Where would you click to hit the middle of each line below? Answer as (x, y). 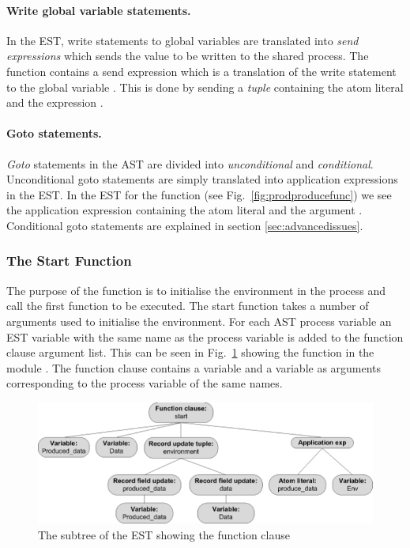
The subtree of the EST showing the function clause (164, 534)
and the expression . (55, 102)
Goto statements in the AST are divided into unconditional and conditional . (190, 163)
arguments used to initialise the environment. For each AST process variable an (199, 321)
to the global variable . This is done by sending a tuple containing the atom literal (205, 87)
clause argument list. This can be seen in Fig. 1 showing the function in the (190, 352)
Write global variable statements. (99, 10)
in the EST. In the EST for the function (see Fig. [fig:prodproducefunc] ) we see (199, 194)
